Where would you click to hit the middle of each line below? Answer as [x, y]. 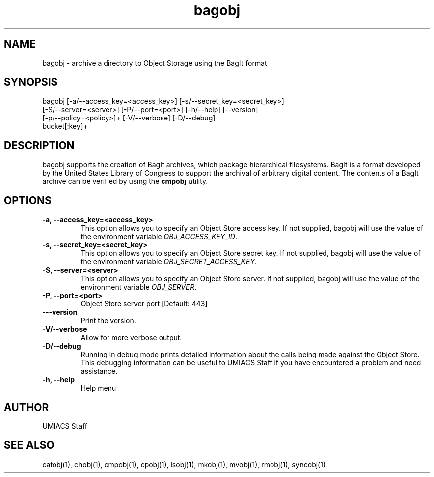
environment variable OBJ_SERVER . [138, 287]
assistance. [99, 371]
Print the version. [108, 321]
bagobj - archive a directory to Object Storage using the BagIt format [155, 63]
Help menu [98, 388]
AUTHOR [27, 407]
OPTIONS [28, 200]
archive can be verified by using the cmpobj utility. [125, 181]
